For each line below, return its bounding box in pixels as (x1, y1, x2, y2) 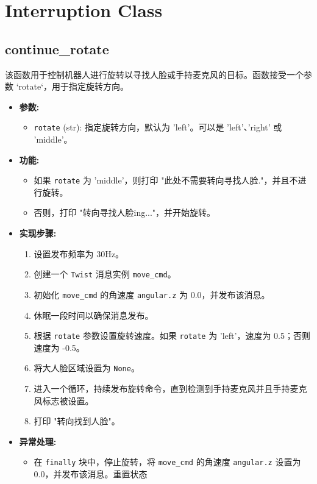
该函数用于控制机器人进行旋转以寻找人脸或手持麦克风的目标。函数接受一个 (5, 68, 304, 80)
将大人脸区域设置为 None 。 (34, 361, 140, 374)
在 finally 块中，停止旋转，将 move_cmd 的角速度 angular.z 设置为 (34, 455, 301, 468)
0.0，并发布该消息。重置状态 (34, 468, 148, 480)
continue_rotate (5, 39, 109, 58)
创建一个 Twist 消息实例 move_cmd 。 (34, 268, 176, 280)
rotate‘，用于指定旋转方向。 (18, 80, 129, 93)
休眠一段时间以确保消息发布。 (34, 308, 154, 321)
